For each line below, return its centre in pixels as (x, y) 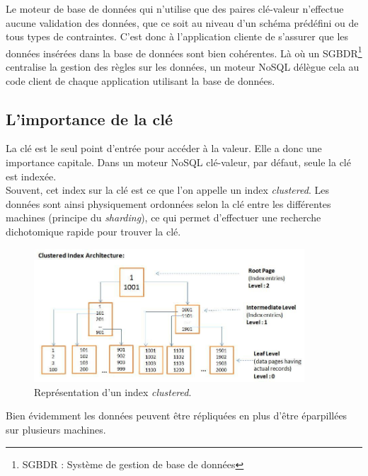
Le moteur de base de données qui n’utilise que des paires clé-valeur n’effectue (175, 8)
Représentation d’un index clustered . (113, 391)
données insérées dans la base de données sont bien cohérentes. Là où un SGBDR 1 (184, 52)
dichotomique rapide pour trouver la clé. (93, 231)
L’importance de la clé (90, 118)
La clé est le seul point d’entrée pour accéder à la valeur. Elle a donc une (164, 148)
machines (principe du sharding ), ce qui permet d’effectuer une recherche (163, 217)
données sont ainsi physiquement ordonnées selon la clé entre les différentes (168, 203)
